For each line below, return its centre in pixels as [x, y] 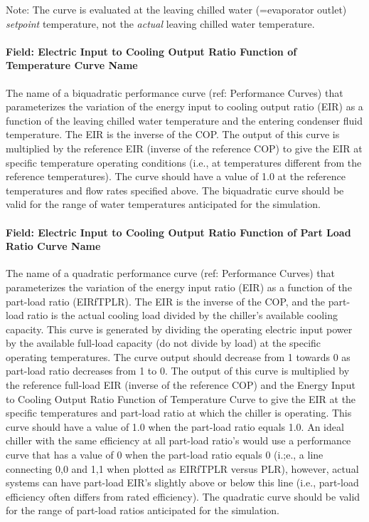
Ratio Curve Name [53, 246]
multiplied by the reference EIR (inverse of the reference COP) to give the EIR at [184, 148]
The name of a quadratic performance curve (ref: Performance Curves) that [170, 273]
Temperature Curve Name [72, 65]
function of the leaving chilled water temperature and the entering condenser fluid [184, 120]
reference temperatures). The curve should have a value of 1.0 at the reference [176, 176]
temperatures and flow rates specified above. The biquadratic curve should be [175, 190]
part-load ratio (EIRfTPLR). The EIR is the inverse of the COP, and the [166, 301]
